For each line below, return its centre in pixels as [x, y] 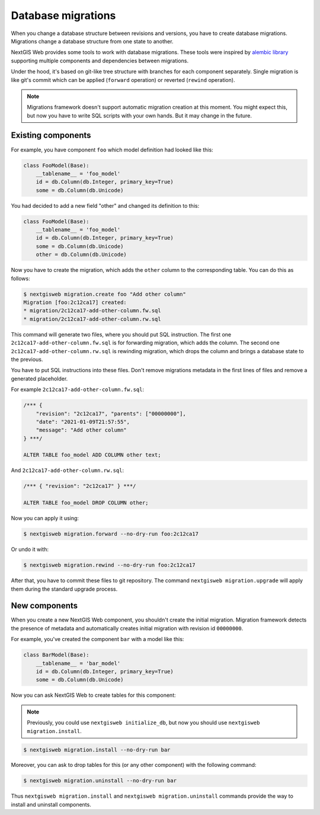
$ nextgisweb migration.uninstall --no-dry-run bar [100, 781]
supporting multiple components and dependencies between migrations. [100, 61]
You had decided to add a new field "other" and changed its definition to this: [105, 205]
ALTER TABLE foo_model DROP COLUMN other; [86, 503]
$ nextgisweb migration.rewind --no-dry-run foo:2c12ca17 [109, 565]
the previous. [27, 359]
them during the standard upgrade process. [64, 589]
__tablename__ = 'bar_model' [78, 663]
